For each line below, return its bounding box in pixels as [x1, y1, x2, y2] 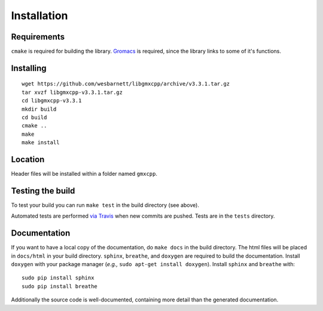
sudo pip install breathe [22, 283, 98, 289]
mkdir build [22, 105, 57, 112]
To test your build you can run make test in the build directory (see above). [11, 202, 200, 209]
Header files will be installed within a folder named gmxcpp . [11, 170, 158, 178]
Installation [11, 9, 68, 22]
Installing [11, 63, 47, 73]
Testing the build [11, 185, 75, 196]
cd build [22, 114, 47, 121]
